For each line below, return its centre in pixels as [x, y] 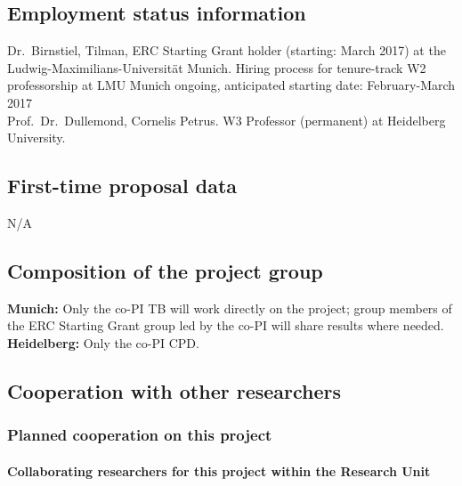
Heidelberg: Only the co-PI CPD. [103, 342]
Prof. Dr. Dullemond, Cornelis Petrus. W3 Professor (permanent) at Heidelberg [227, 120]
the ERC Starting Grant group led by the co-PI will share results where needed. [226, 325]
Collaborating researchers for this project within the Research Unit [219, 470]
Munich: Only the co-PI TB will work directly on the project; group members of [230, 308]
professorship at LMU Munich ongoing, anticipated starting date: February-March [231, 85]
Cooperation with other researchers [174, 390]
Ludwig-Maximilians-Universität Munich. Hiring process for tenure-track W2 [217, 67]
